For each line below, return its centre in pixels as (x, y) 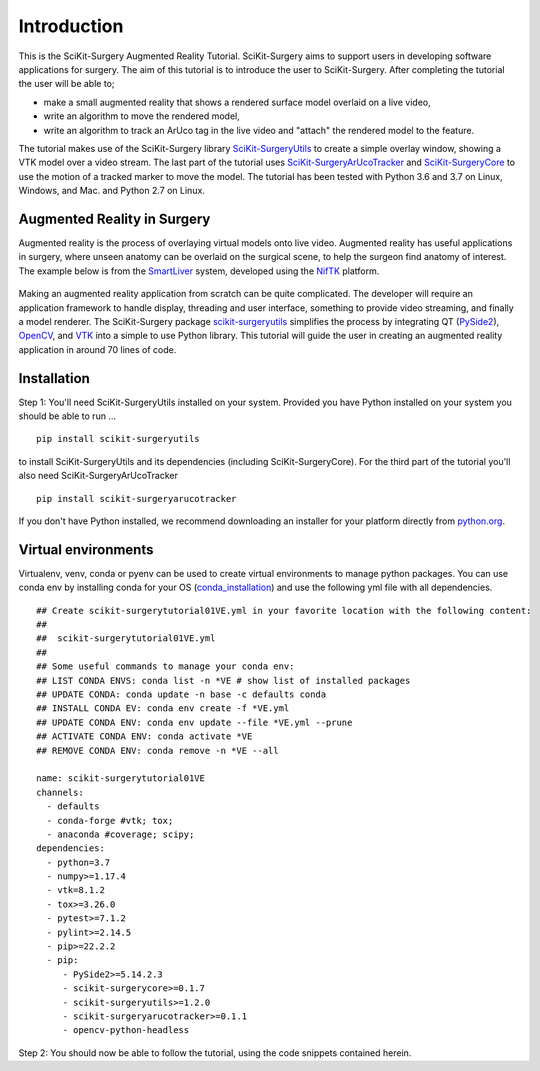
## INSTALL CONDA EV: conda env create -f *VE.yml (163, 708)
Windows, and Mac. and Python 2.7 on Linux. (111, 191)
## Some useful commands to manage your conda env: (165, 666)
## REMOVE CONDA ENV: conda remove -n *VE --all (157, 750)
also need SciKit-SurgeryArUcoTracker (98, 476)
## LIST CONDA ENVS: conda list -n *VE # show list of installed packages (223, 680)
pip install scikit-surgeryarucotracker (136, 498)
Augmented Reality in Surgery (114, 218)
